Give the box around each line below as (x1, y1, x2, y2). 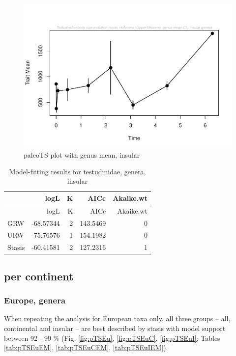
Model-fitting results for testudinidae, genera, (9, 166, 146, 176)
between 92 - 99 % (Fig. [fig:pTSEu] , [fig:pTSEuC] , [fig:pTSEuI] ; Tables (4, 332, 220, 343)
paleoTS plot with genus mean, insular (24, 150, 140, 160)
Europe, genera (4, 294, 66, 306)
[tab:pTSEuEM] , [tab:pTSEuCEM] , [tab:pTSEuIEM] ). (4, 342, 168, 353)
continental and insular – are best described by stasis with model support (4, 323, 226, 333)
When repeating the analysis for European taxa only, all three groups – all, (4, 313, 231, 324)
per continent (4, 268, 74, 283)
